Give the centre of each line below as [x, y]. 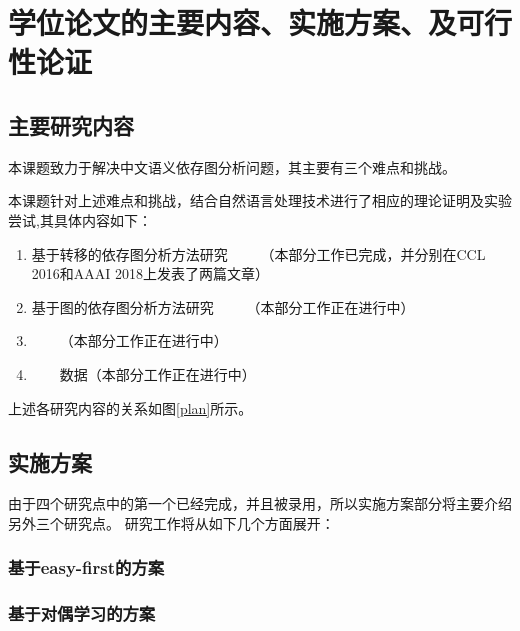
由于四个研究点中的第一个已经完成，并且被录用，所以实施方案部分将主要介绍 [260, 503]
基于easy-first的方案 [86, 567]
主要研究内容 [71, 124]
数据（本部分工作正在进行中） [157, 373]
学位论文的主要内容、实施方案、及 [232, 22]
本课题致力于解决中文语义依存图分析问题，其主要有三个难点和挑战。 [232, 166]
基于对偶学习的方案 [82, 613]
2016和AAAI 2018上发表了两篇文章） [150, 273]
